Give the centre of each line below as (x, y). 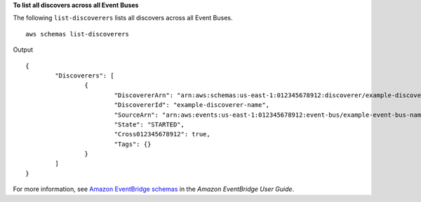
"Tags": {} (133, 144)
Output (23, 50)
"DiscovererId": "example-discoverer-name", (192, 105)
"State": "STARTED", (149, 124)
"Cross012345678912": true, (162, 134)
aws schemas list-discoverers (78, 34)
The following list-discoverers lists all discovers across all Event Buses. (123, 18)
